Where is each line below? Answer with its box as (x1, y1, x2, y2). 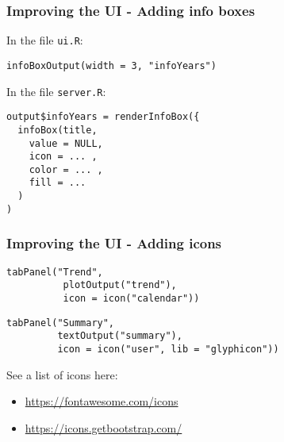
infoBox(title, (17, 124, 98, 136)
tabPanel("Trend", (6, 266, 103, 278)
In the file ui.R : (6, 32, 83, 48)
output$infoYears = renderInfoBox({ (6, 111, 200, 123)
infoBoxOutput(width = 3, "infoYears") (6, 60, 217, 71)
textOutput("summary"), (57, 330, 182, 342)
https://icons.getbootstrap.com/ (25, 419, 182, 436)
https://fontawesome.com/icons (25, 393, 178, 409)
